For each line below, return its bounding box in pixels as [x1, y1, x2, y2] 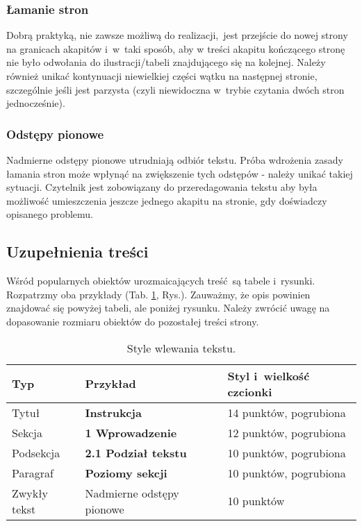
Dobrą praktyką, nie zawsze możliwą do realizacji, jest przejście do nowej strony [6, 28, 348, 42]
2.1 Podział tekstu [85, 444, 187, 461]
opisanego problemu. [6, 207, 93, 221]
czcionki [227, 383, 272, 400]
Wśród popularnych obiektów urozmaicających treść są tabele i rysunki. [6, 273, 315, 288]
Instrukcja [85, 404, 142, 421]
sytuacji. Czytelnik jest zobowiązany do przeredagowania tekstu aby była [6, 180, 318, 194]
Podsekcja [12, 444, 60, 461]
